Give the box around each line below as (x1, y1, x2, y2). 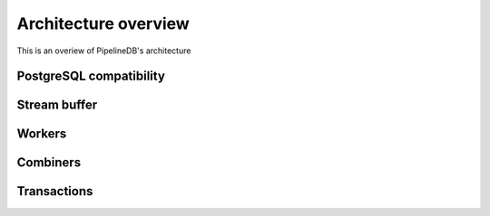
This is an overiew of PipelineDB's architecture (16, 45, 191, 56)
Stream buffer (16, 98, 98, 113)
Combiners (16, 155, 82, 171)
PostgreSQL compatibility (16, 69, 165, 84)
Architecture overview (16, 14, 190, 33)
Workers (16, 127, 67, 142)
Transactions (16, 183, 93, 199)
